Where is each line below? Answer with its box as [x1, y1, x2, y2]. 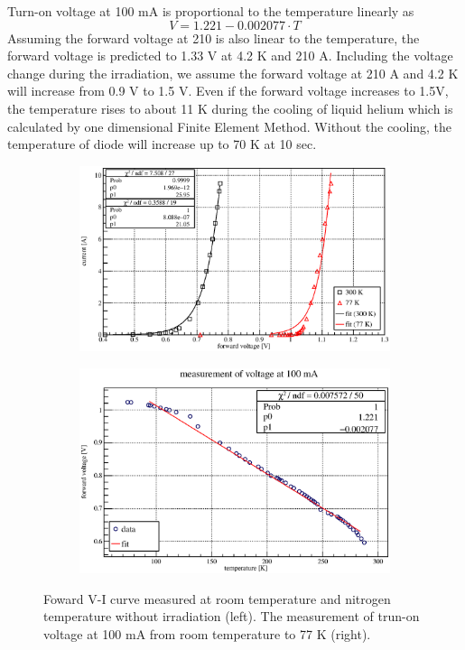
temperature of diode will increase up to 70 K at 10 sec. [7, 135, 317, 153]
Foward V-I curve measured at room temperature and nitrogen [43, 589, 391, 608]
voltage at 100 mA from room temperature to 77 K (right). [43, 624, 371, 643]
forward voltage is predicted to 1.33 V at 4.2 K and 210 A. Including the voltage [7, 46, 453, 65]
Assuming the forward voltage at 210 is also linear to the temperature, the [7, 28, 420, 47]
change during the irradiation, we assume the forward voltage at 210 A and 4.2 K [7, 63, 459, 82]
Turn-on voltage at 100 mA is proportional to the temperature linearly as [7, 2, 414, 20]
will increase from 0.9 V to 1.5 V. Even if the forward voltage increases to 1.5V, [7, 81, 449, 100]
